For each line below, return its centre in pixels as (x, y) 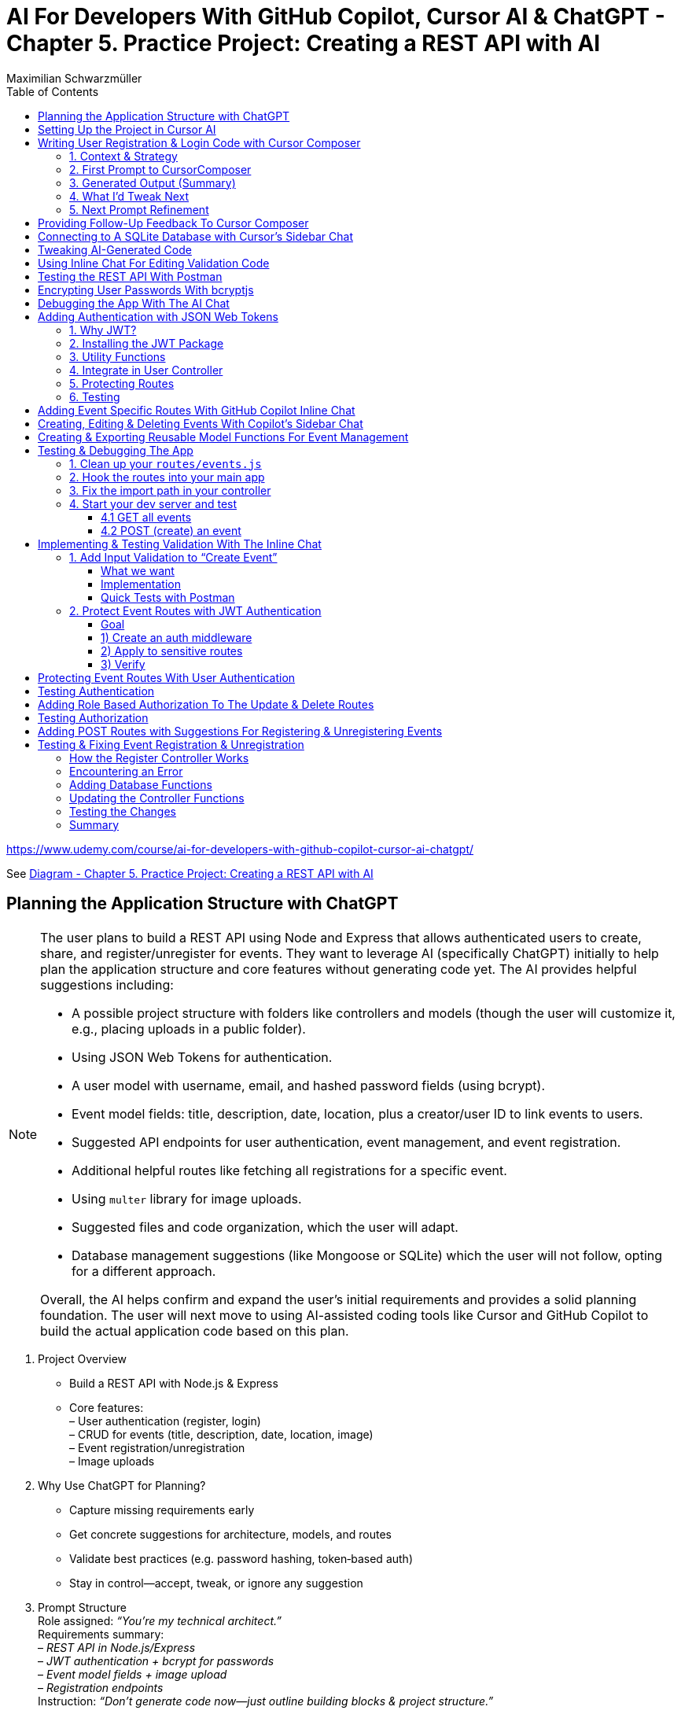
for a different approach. (144, 1271)
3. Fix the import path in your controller (170, 490)
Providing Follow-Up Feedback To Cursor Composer (173, 223)
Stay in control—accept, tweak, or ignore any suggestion (216, 1583)
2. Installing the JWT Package (147, 343)
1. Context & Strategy (123, 156)
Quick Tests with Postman (168, 597)
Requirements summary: (101, 1634)
